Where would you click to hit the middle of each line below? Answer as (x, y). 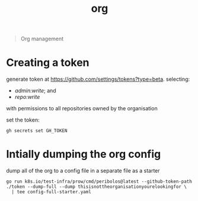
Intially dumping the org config (84, 154)
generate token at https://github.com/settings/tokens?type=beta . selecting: (98, 79)
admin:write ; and (35, 91)
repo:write (27, 97)
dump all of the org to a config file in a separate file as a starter (83, 171)
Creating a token (48, 63)
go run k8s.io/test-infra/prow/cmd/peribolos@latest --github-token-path (99, 182)
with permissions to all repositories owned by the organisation (82, 109)
